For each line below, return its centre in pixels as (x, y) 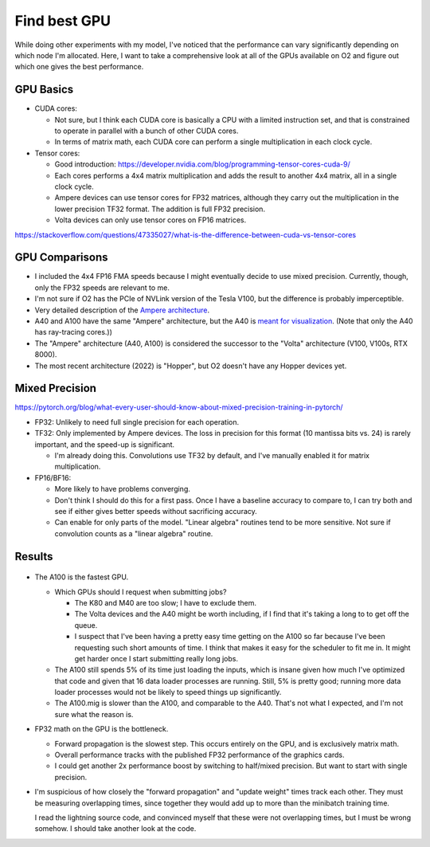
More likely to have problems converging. (123, 489)
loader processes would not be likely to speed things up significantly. (168, 692)
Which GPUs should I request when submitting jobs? (141, 592)
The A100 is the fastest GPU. (82, 577)
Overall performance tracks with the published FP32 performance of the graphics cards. (200, 755)
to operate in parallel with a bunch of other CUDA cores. (147, 131)
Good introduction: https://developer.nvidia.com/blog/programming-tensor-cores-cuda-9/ (202, 164)
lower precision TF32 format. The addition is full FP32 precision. (160, 209)
